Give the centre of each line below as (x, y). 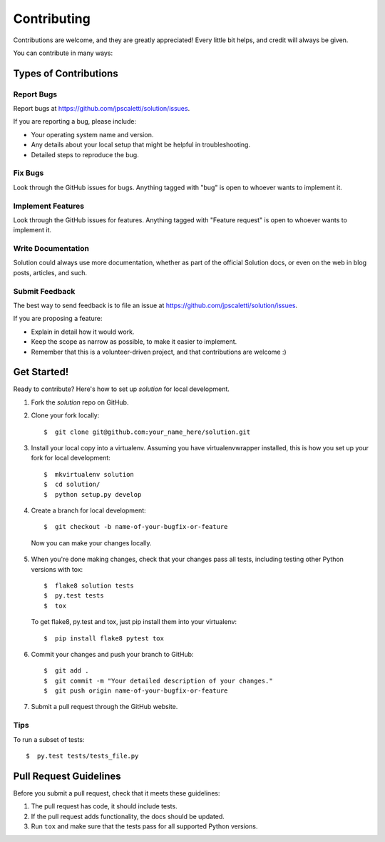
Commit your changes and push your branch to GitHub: (112, 654)
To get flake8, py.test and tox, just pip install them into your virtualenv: (134, 622)
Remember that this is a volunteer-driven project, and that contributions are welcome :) (159, 352)
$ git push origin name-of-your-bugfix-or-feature (136, 691)
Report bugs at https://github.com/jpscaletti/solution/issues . (102, 109)
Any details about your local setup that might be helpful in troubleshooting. (141, 145)
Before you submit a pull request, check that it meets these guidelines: (117, 793)
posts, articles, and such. (50, 272)
